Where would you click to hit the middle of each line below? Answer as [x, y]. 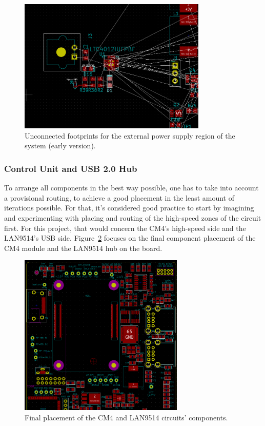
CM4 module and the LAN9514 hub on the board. [83, 248]
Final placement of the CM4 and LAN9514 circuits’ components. [126, 417]
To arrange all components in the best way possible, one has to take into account [131, 188]
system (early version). [60, 146]
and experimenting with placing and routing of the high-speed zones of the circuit [133, 217]
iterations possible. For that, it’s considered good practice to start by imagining [129, 208]
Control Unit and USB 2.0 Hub [71, 168]
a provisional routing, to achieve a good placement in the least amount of [119, 197]
